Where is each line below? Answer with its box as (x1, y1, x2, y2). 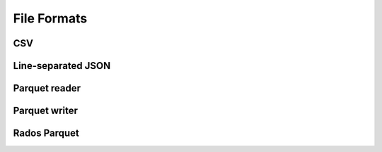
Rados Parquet (13, 127, 79, 139)
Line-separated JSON (13, 60, 111, 72)
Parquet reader (13, 82, 81, 94)
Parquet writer (13, 105, 78, 117)
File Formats (13, 11, 88, 26)
